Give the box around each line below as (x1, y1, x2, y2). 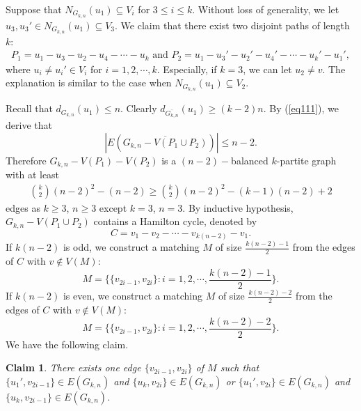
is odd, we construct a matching (63, 240, 200, 254)
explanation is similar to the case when (6, 75, 172, 90)
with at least (6, 167, 60, 182)
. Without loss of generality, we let (192, 2, 339, 16)
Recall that (6, 101, 53, 116)
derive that (6, 118, 52, 132)
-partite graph (276, 153, 337, 167)
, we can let (243, 61, 292, 76)
